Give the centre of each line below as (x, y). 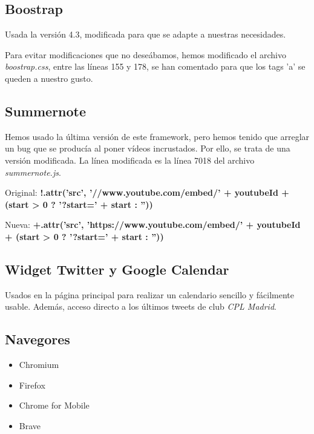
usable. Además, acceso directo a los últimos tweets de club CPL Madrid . (141, 306)
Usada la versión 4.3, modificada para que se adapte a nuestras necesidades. (146, 34)
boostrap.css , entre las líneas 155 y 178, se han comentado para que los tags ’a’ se (155, 66)
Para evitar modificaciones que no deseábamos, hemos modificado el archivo (146, 54)
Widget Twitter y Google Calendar (117, 269)
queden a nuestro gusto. (49, 78)
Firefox (32, 385)
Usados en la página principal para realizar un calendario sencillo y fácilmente (149, 294)
